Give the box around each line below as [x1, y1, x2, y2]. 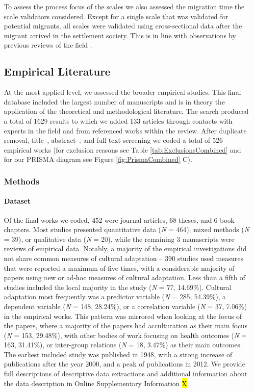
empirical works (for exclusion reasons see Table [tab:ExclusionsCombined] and [4, 144, 241, 155]
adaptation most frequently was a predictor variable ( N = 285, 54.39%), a [4, 291, 226, 302]
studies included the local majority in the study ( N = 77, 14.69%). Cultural [4, 282, 231, 292]
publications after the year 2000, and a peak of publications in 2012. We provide [4, 359, 245, 369]
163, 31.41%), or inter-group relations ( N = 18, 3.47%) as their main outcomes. [4, 340, 242, 350]
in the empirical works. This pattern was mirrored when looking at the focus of [4, 311, 242, 321]
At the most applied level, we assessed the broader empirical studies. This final [4, 87, 241, 97]
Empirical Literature [4, 64, 111, 79]
